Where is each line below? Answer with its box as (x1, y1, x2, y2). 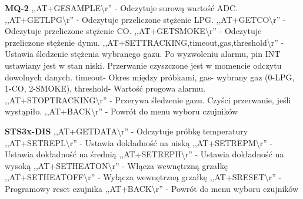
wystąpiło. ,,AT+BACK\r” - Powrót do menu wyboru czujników (5, 105, 238, 117)
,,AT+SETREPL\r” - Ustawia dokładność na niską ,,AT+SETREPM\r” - (5, 136, 273, 149)
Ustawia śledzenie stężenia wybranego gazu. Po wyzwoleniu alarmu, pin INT (5, 48, 281, 60)
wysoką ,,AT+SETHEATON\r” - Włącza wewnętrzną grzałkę (5, 159, 228, 171)
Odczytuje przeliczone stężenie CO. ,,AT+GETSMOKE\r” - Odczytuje (5, 25, 262, 37)
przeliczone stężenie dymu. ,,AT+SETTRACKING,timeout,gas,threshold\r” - (5, 36, 284, 48)
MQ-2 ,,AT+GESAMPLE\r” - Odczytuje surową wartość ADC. (5, 2, 238, 14)
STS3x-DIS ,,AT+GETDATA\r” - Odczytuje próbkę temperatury (5, 124, 248, 137)
